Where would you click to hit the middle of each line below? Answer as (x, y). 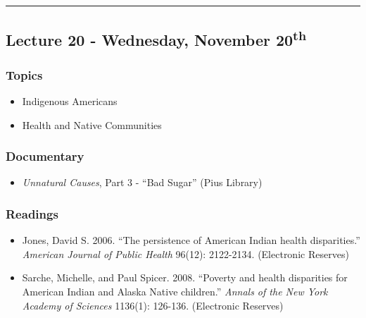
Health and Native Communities (92, 124)
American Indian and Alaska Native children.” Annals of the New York (175, 291)
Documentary (45, 156)
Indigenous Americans (70, 101)
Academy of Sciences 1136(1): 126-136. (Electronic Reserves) (153, 305)
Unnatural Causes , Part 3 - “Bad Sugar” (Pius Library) (142, 182)
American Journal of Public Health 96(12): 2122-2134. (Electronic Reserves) (185, 253)
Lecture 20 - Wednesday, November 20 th (156, 38)
